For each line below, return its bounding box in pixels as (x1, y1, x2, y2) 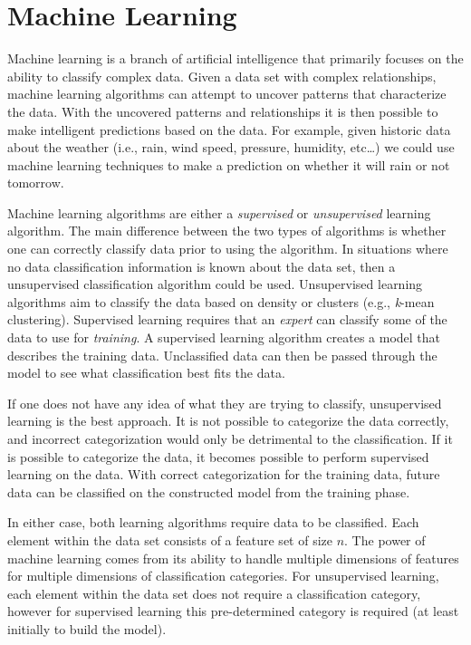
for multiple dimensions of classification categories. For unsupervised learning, (7, 566, 439, 585)
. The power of (344, 530, 426, 549)
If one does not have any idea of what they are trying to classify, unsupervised (7, 393, 442, 412)
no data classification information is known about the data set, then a (7, 256, 396, 275)
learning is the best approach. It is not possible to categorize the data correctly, (7, 411, 449, 430)
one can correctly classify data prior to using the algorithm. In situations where (7, 239, 448, 258)
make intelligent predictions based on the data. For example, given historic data (7, 120, 451, 139)
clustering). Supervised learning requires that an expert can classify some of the (7, 310, 447, 329)
